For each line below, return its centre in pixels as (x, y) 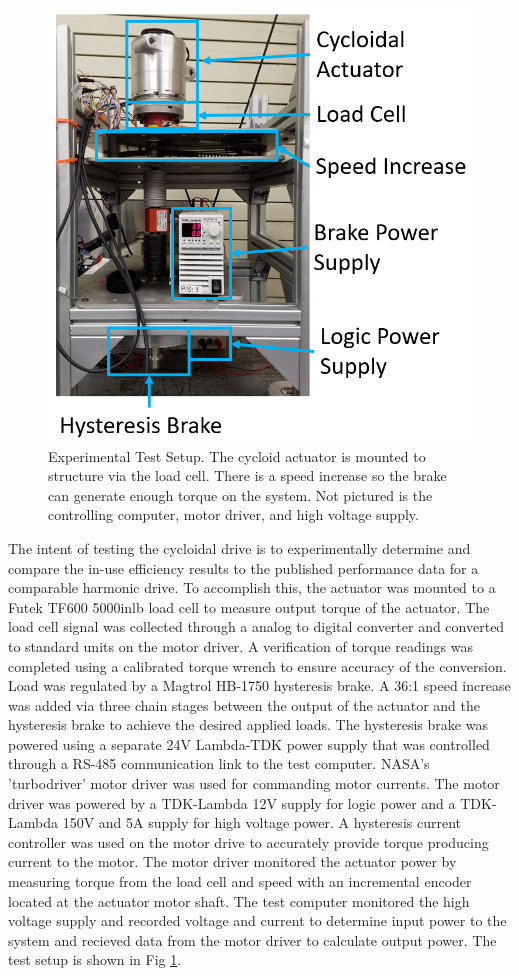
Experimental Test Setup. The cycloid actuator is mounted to (237, 455)
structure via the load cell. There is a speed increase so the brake (247, 475)
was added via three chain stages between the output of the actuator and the (244, 704)
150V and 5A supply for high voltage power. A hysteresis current (261, 822)
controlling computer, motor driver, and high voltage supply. (233, 514)
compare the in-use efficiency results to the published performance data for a (243, 567)
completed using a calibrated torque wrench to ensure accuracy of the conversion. (257, 665)
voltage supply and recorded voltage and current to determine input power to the (257, 920)
